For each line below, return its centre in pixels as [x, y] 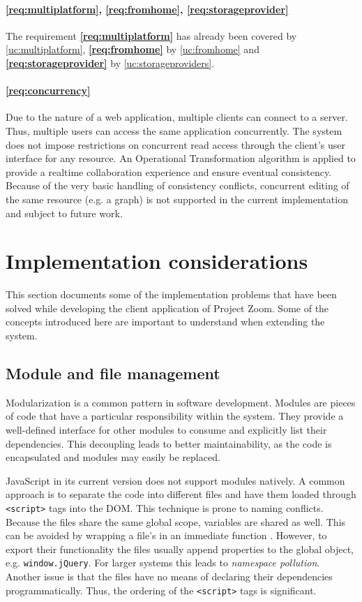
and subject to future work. [64, 213]
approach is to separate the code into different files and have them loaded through [181, 494]
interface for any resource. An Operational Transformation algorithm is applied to [181, 158]
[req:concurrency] [48, 90]
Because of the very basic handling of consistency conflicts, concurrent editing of [178, 185]
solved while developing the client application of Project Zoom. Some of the [167, 308]
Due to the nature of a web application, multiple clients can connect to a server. [177, 117]
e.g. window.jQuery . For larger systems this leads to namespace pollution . [163, 563]
